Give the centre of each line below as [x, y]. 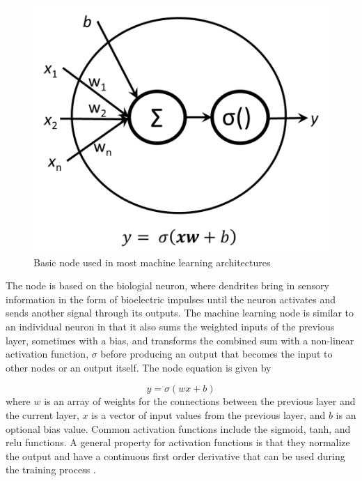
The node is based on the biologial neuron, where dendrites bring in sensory [167, 285]
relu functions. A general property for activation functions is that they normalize [178, 442]
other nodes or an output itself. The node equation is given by [139, 367]
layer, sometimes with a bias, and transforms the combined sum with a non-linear [180, 340]
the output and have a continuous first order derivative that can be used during [175, 456]
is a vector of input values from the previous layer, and [208, 415]
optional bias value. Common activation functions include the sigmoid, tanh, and [178, 428]
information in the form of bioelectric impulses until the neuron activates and [171, 299]
